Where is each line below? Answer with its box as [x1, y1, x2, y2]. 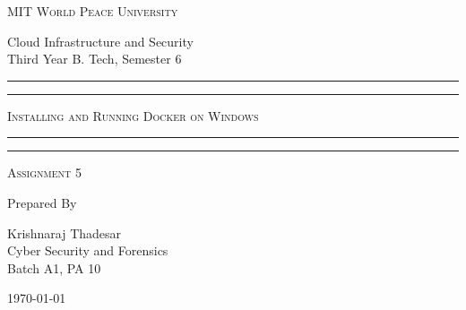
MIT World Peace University [7, 2, 178, 20]
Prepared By [7, 193, 77, 211]
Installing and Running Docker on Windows [7, 106, 259, 125]
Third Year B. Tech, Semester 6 [7, 49, 182, 68]
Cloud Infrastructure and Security [7, 31, 194, 50]
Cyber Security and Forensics [7, 241, 168, 260]
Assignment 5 [7, 163, 82, 182]
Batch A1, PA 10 [7, 258, 101, 277]
